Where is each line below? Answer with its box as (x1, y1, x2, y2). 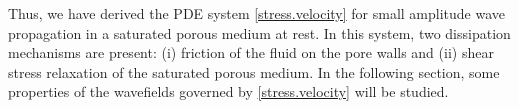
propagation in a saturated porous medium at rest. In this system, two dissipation (8, 22, 511, 43)
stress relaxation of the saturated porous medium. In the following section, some (8, 61, 500, 82)
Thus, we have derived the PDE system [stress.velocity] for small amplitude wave (8, 3, 506, 23)
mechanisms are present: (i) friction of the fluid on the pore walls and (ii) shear (8, 42, 494, 63)
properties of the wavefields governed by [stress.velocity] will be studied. (8, 81, 449, 102)
